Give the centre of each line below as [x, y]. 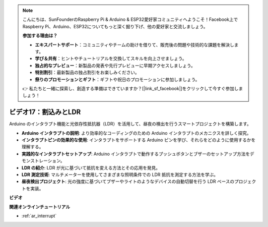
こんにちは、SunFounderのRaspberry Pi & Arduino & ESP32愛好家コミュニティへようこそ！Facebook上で [130, 19]
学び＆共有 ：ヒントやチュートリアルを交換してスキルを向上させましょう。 [111, 58]
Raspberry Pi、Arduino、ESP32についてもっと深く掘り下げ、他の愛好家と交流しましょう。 [115, 26]
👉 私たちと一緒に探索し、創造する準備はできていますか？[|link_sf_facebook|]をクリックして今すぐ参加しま [133, 88]
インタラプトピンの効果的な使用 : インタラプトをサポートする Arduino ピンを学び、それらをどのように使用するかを [138, 140]
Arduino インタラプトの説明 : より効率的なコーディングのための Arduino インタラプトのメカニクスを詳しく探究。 [136, 133]
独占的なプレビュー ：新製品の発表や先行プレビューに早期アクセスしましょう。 [115, 65]
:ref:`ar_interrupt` [39, 216]
